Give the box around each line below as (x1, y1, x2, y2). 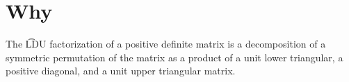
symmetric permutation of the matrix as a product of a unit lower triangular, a (6, 50, 343, 64)
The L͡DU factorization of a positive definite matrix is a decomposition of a (6, 37, 326, 51)
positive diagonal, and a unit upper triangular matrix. (6, 63, 236, 78)
